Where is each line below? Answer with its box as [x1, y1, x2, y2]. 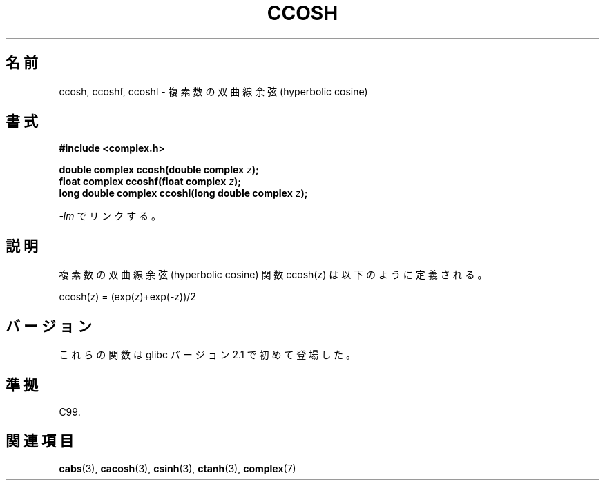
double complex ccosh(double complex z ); [59, 164, 259, 176]
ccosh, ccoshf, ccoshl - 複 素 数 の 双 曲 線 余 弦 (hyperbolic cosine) [59, 85, 368, 97]
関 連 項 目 [6, 432, 74, 450]
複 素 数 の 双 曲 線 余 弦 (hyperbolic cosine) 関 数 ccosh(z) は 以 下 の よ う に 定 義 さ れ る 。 [59, 269, 488, 281]
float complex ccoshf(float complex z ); [59, 175, 242, 188]
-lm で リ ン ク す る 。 [59, 210, 162, 222]
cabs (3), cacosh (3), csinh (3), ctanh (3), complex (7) [59, 462, 296, 474]
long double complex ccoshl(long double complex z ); [59, 187, 308, 200]
